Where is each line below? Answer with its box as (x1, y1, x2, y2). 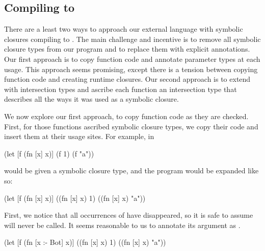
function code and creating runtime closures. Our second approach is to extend (4, 74, 251, 84)
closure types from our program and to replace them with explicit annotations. (4, 43, 250, 54)
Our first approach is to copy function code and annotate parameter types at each (4, 53, 260, 64)
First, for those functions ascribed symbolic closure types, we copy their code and (4, 121, 258, 131)
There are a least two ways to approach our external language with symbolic (4, 24, 243, 34)
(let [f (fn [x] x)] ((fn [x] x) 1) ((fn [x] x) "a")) (4, 192, 146, 203)
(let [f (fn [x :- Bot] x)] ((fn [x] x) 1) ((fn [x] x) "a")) (4, 237, 166, 247)
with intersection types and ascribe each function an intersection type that (4, 83, 237, 94)
